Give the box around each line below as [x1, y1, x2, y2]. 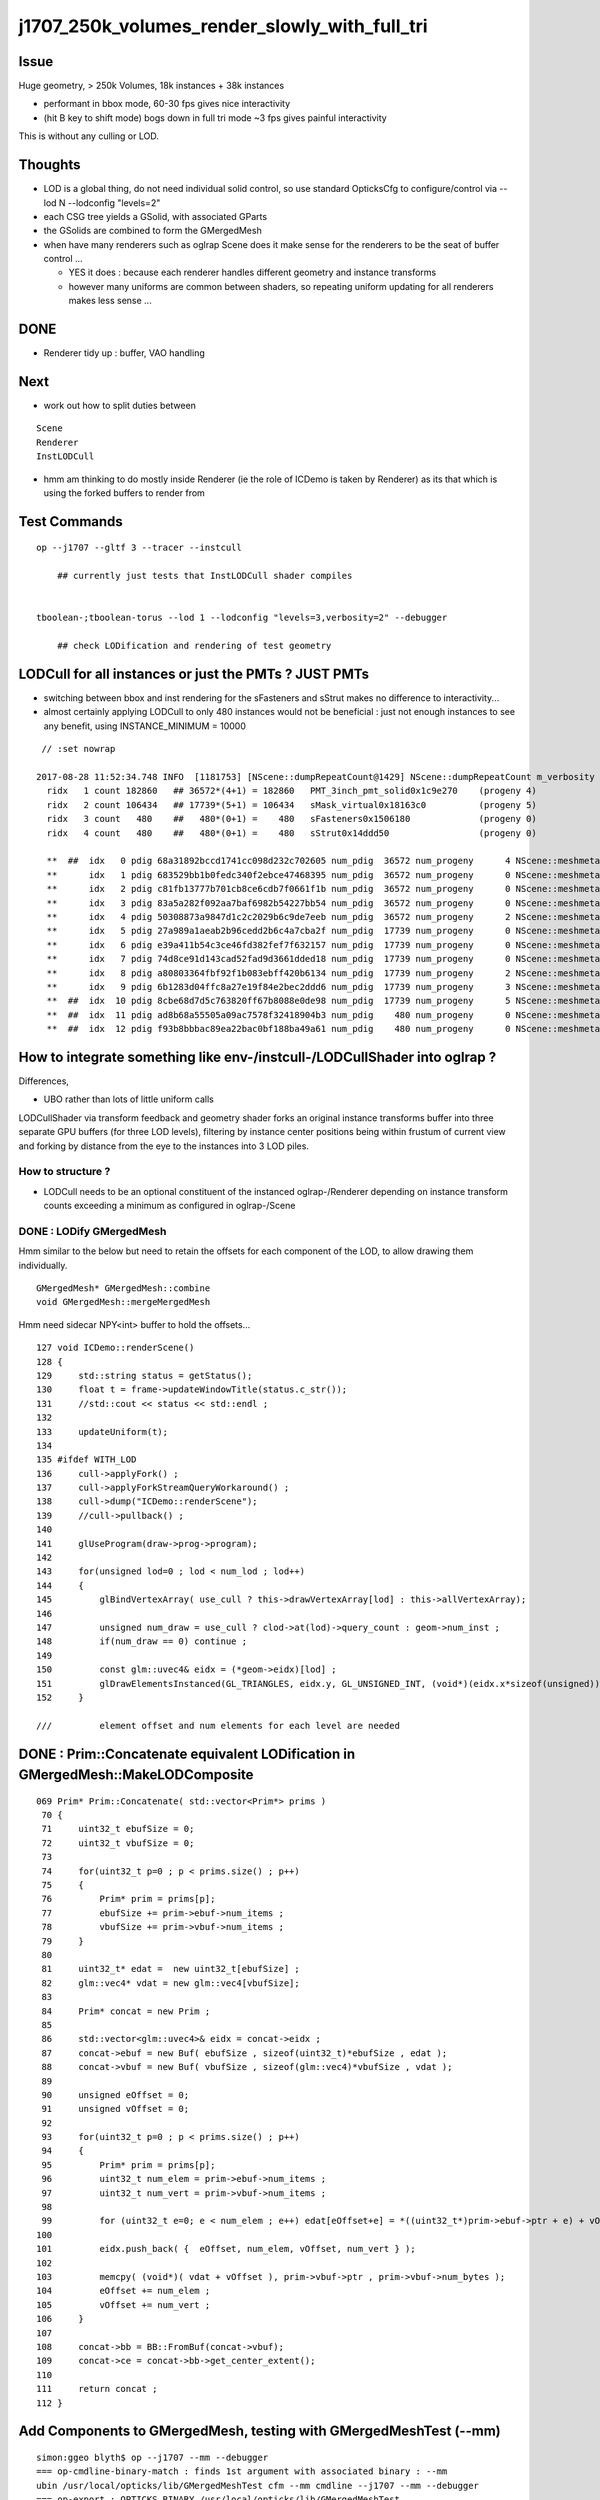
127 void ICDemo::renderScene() [36, 1342, 195, 1354]
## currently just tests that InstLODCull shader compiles [56, 570, 353, 582]
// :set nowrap [41, 743, 116, 755]
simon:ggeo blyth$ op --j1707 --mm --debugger [36, 2451, 269, 2463]
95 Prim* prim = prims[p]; [41, 2159, 216, 2170]
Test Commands [18, 513, 124, 530]
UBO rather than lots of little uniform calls [43, 1093, 214, 1105]
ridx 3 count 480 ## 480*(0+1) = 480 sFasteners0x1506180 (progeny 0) [46, 813, 537, 825]
